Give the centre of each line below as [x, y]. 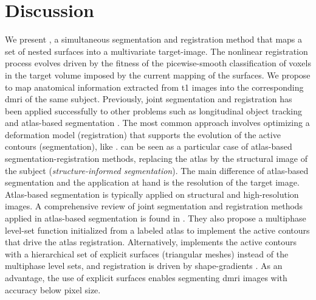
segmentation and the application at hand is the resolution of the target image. [152, 182]
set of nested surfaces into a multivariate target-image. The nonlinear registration [156, 51]
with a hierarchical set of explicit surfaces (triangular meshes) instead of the [147, 253]
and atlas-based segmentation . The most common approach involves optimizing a [157, 123]
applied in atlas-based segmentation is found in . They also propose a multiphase [156, 218]
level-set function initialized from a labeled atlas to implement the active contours [157, 230]
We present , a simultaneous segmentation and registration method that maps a [154, 39]
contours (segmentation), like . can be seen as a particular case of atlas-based [149, 146]
